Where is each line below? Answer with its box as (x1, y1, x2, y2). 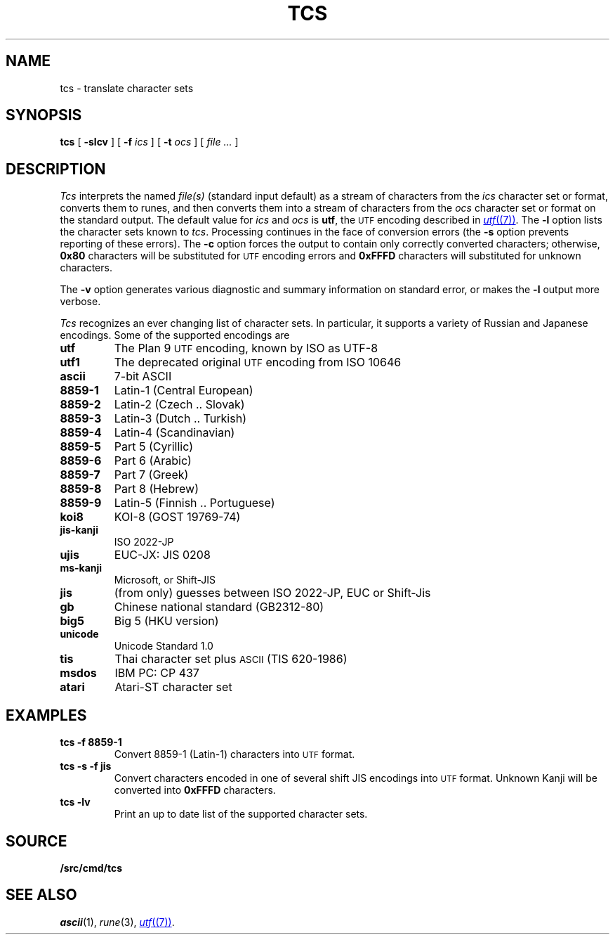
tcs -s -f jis (60, 760, 112, 773)
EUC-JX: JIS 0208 (114, 548, 211, 562)
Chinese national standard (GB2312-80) (114, 600, 324, 614)
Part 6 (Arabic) (114, 453, 192, 468)
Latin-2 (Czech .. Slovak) (114, 397, 245, 412)
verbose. (60, 295, 101, 308)
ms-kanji (60, 562, 102, 574)
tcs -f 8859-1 (60, 736, 122, 749)
